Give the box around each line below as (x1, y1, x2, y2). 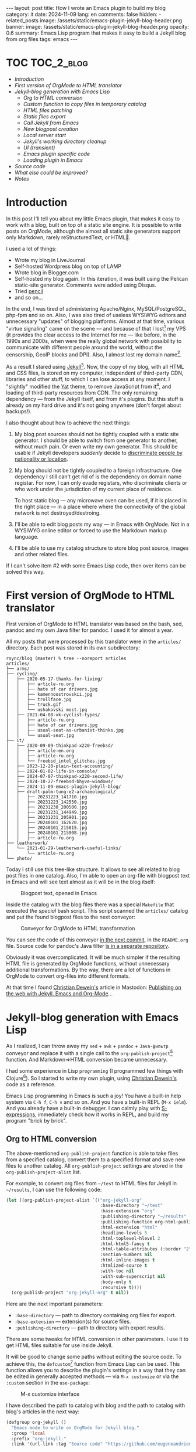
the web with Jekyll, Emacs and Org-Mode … (6, 990, 113, 997)
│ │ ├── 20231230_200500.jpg (6, 804, 87, 810)
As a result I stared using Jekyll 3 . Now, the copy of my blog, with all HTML (6, 362, 184, 370)
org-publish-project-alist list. (6, 1168, 82, 1175)
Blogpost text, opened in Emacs (20, 890, 97, 897)
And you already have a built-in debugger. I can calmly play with (6, 1104, 160, 1111)
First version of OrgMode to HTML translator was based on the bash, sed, (6, 620, 184, 628)
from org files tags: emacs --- (6, 36, 78, 42)
